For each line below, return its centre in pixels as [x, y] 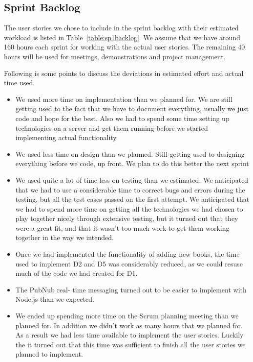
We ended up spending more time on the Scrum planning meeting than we [127, 316]
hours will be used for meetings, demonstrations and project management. [115, 56]
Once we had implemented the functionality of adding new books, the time [127, 254]
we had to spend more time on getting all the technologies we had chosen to [129, 208]
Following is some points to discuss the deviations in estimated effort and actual [124, 73]
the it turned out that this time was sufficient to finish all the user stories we [130, 344]
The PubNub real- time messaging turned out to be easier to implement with [131, 289]
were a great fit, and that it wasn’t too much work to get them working [122, 228]
